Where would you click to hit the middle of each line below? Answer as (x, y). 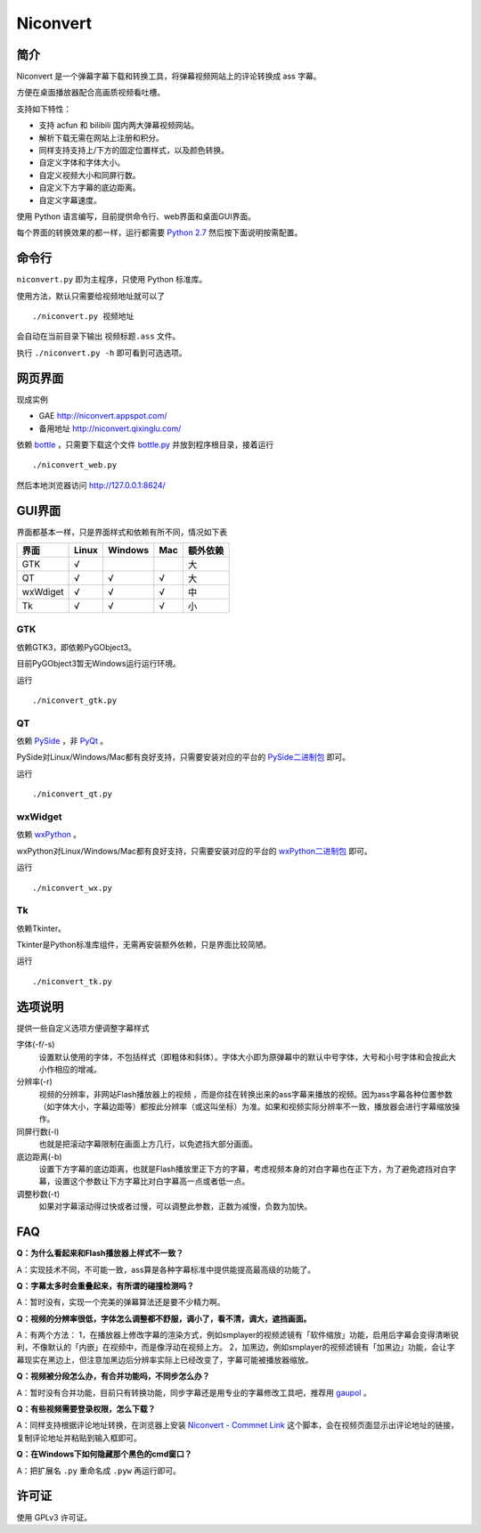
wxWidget (39, 817)
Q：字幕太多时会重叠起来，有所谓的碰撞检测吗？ (106, 1285)
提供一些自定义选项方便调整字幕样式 (83, 1028)
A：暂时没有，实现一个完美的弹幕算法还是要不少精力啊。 (121, 1302)
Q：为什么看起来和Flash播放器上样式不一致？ (100, 1253)
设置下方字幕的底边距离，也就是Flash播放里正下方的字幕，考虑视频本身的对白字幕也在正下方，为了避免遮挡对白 (244, 1169)
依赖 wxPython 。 (49, 835)
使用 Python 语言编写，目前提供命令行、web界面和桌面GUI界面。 (136, 216)
